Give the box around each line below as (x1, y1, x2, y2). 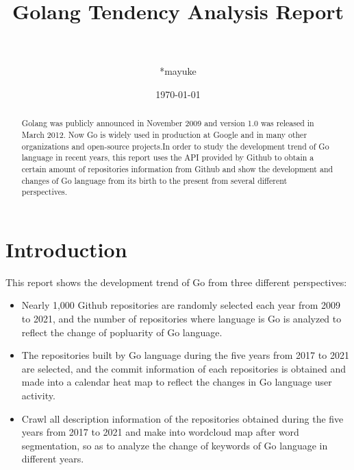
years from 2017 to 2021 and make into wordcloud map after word (21, 425, 299, 439)
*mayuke (160, 64, 197, 78)
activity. (21, 388, 55, 402)
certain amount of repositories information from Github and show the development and (21, 163, 333, 174)
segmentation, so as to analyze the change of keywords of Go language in (21, 438, 328, 452)
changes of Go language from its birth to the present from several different (21, 174, 288, 186)
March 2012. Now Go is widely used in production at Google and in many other (21, 128, 307, 140)
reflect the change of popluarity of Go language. (21, 325, 223, 339)
